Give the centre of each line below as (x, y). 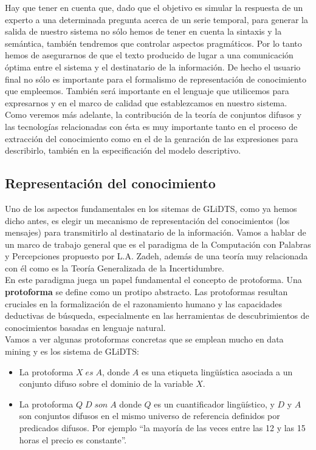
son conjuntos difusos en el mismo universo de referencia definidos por (149, 416)
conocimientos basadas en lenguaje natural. (85, 327)
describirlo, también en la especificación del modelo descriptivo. (123, 150)
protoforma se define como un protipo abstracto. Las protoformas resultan (146, 292)
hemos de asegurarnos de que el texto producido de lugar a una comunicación (149, 55)
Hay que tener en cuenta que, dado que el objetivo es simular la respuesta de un (154, 7)
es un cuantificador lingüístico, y (214, 404)
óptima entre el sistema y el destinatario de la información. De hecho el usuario (153, 66)
